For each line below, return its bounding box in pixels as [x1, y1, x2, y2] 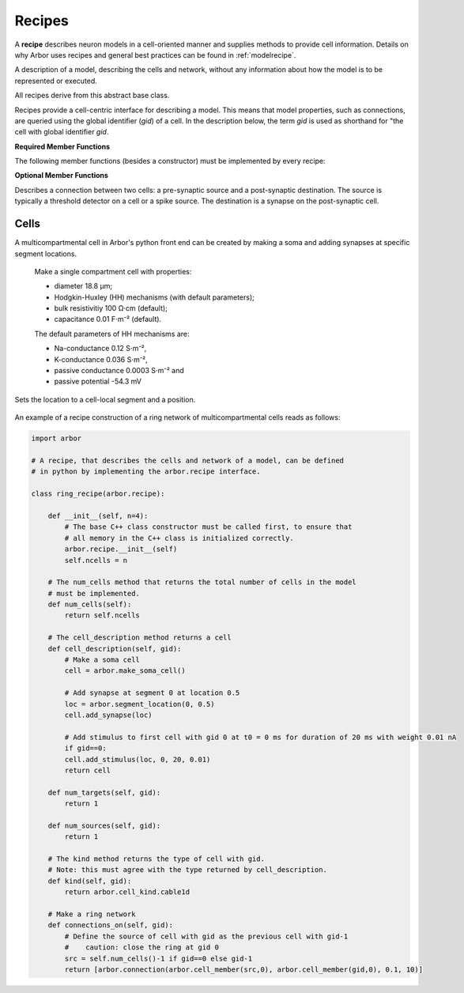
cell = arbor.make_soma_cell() [64, 666, 186, 675]
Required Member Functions [14, 142, 111, 151]
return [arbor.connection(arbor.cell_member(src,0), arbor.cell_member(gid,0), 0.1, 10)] [64, 965, 423, 974]
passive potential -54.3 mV [54, 376, 142, 387]
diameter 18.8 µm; [54, 281, 113, 291]
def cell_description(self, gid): [47, 644, 182, 653]
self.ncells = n [64, 556, 128, 564]
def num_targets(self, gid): [47, 787, 161, 797]
